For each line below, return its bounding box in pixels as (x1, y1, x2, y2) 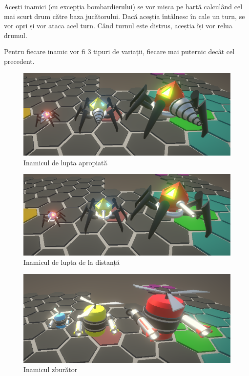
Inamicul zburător (23, 364, 78, 375)
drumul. (4, 30, 27, 40)
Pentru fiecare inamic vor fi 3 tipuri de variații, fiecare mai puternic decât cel (4, 46, 235, 57)
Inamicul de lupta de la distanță (23, 257, 120, 267)
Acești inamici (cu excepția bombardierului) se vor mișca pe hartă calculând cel (4, 1, 243, 11)
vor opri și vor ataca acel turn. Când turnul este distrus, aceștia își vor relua (4, 20, 232, 31)
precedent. (4, 56, 35, 66)
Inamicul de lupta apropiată (23, 157, 107, 167)
